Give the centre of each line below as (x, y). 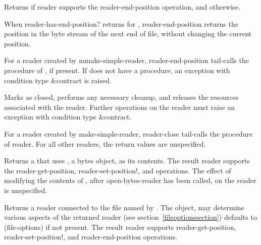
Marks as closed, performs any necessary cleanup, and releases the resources (121, 97)
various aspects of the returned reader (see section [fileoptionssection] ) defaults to (130, 217)
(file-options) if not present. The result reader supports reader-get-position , (120, 227)
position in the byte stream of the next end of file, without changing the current (128, 34)
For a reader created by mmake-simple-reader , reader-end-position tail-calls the (126, 60)
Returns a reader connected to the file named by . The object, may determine (124, 207)
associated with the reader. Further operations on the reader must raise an (120, 107)
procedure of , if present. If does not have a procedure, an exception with (117, 70)
